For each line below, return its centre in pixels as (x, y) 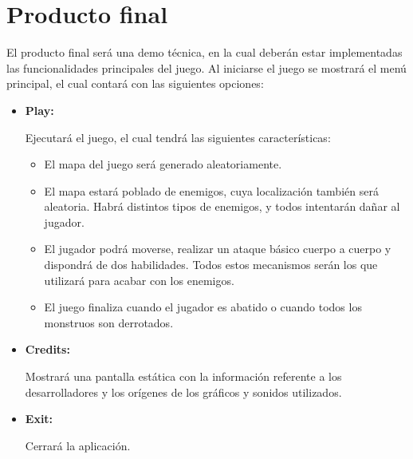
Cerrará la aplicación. (78, 445)
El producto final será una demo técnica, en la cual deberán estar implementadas (205, 52)
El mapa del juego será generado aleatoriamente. (163, 164)
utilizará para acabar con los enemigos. (139, 280)
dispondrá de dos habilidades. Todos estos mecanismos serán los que (211, 265)
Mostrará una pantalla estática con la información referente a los (183, 376)
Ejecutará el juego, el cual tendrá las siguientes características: (178, 137)
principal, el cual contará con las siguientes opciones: (135, 83)
